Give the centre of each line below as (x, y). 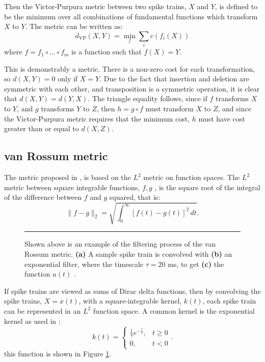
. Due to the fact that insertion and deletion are (174, 79)
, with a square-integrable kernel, (130, 301)
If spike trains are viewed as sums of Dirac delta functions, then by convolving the (132, 291)
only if (68, 79)
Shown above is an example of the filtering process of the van (120, 244)
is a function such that (107, 52)
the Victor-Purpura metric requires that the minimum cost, (97, 118)
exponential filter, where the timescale (84, 264)
